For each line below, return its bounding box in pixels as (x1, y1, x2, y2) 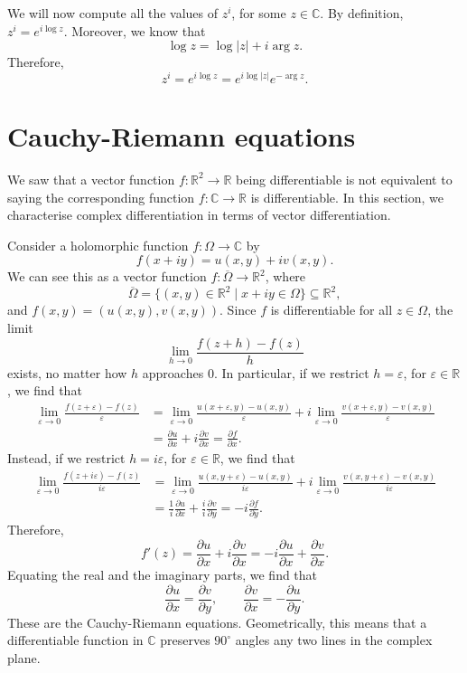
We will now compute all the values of (7, 4, 219, 22)
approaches (142, 363, 204, 382)
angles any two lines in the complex (235, 630, 433, 649)
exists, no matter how (7, 363, 127, 382)
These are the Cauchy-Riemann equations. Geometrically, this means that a (7, 612, 427, 631)
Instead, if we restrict (7, 449, 126, 468)
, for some (231, 4, 286, 22)
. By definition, (320, 4, 404, 22)
